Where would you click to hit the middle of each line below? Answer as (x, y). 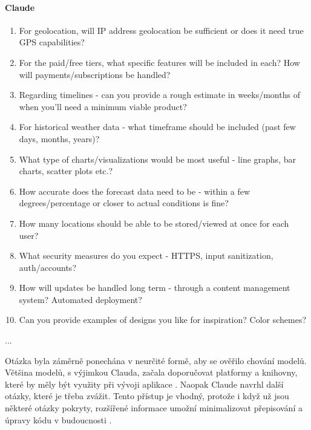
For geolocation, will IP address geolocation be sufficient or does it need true (161, 30)
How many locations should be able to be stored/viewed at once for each (154, 223)
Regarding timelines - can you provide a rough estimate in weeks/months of (159, 95)
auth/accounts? (47, 267)
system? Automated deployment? (80, 299)
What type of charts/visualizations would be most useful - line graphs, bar (157, 159)
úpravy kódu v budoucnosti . (58, 419)
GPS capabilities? (52, 42)
